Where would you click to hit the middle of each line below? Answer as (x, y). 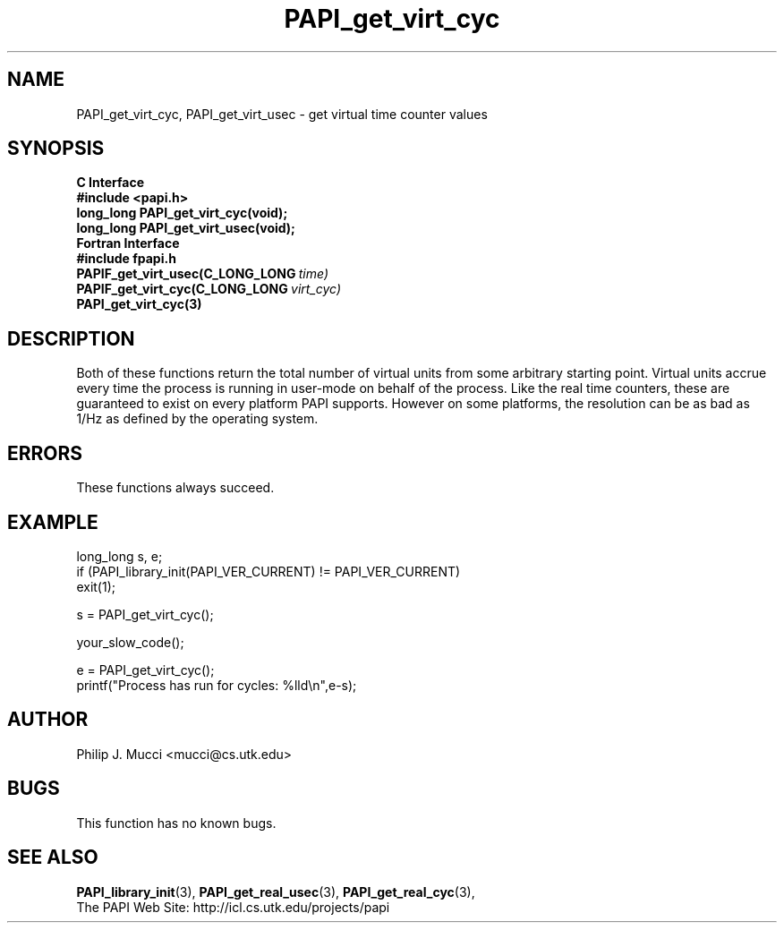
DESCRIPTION (71, 338)
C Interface (111, 183)
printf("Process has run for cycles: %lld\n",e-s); (217, 685)
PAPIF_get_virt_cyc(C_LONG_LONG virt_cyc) (209, 289)
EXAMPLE (53, 522)
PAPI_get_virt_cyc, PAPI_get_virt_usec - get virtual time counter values (282, 114)
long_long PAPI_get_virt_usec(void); (186, 228)
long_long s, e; (119, 556)
